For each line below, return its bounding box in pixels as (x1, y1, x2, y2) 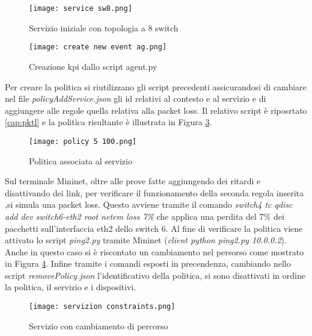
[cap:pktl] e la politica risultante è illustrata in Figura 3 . (5, 116, 212, 128)
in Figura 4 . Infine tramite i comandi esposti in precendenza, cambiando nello (5, 257, 291, 270)
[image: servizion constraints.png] (29, 302, 176, 311)
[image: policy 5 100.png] (29, 137, 136, 146)
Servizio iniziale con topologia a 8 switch (29, 21, 179, 34)
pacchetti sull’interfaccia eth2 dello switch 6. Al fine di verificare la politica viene (5, 222, 303, 234)
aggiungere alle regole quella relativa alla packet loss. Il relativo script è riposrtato (5, 104, 307, 116)
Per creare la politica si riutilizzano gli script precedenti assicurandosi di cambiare (5, 80, 307, 93)
